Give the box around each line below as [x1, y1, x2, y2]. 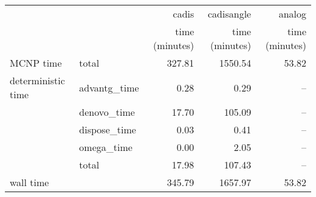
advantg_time [79, 80, 139, 95]
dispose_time [79, 122, 136, 136]
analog [278, 7, 306, 21]
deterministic [10, 73, 65, 87]
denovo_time [79, 105, 135, 119]
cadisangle [208, 7, 252, 21]
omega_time [79, 140, 132, 154]
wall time [10, 175, 49, 189]
